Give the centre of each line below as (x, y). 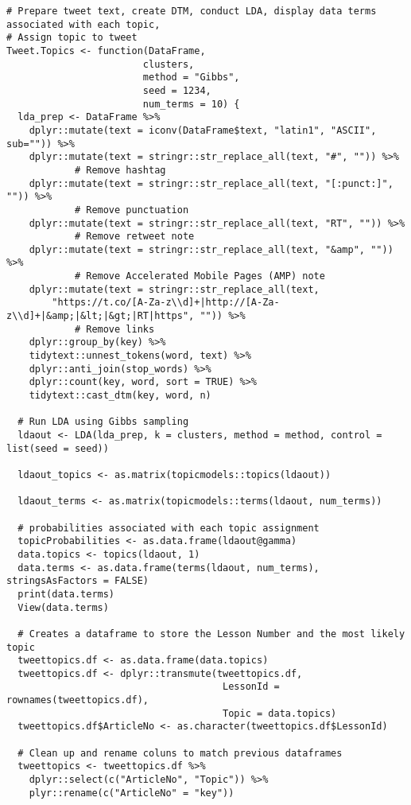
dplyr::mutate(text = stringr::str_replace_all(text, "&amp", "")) (211, 249)
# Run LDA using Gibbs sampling (103, 422)
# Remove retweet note (134, 237)
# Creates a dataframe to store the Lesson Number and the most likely (211, 634)
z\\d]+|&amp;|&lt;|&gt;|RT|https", (101, 316)
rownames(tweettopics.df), (78, 700)
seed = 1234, (177, 90)
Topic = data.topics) (280, 713)
